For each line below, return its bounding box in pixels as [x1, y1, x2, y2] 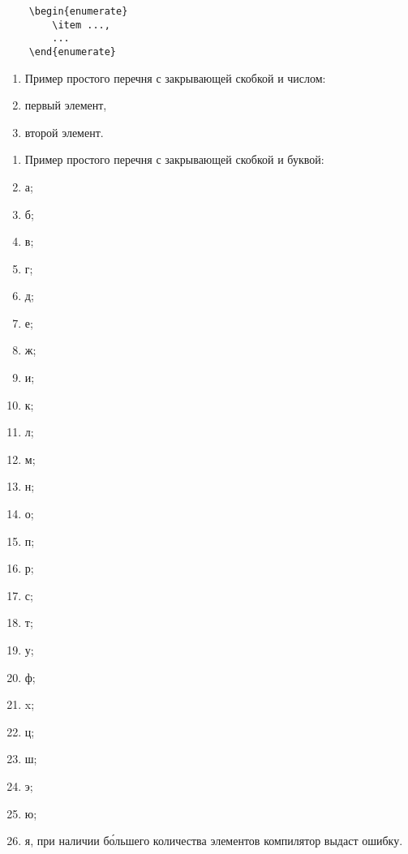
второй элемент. [24, 123, 104, 140]
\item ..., [52, 19, 110, 31]
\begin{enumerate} [28, 5, 128, 17]
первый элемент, [24, 97, 107, 114]
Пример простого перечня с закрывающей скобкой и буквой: [24, 151, 324, 168]
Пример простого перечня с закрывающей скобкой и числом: [24, 69, 326, 86]
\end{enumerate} [28, 45, 117, 58]
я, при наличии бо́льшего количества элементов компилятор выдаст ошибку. [24, 832, 403, 849]
